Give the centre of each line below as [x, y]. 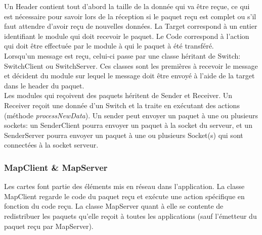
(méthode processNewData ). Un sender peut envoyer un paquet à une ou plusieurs [131, 115]
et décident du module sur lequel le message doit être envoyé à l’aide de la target [129, 76]
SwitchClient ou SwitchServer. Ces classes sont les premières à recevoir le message [131, 65]
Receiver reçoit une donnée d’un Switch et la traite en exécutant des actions [122, 105]
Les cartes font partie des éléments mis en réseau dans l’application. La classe [124, 186]
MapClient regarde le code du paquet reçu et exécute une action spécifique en [124, 196]
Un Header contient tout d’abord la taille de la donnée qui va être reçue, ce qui [127, 6]
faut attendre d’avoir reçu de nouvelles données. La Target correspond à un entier [131, 26]
